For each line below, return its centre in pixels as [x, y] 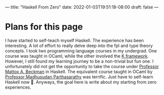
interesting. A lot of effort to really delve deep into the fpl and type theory [79, 46]
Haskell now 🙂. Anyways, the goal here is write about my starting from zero [81, 82]
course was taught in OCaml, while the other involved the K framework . [77, 56]
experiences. [18, 87]
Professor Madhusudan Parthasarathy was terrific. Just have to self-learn [79, 77]
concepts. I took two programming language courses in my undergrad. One [81, 50]
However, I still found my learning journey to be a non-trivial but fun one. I [79, 61]
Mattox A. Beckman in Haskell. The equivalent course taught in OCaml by [79, 71]
